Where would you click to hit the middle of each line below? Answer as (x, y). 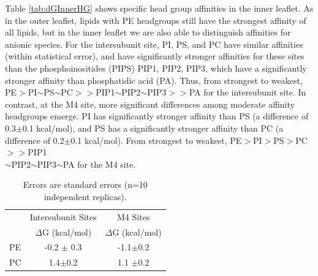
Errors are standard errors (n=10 (85, 185)
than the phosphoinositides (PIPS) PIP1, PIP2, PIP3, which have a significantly (156, 68)
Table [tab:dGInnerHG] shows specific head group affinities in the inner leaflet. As (159, 8)
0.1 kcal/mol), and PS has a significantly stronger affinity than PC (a (153, 128)
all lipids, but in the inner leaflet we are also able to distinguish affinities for (148, 32)
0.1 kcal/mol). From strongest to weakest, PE (156, 140)
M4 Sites (134, 216)
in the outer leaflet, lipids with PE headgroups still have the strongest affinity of (156, 20)
